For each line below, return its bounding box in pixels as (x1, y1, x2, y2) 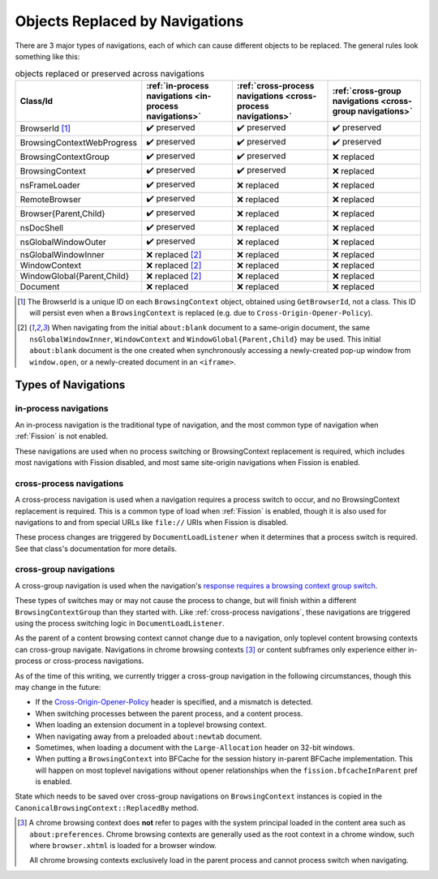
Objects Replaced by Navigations (15, 12, 244, 30)
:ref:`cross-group (332, 85, 401, 97)
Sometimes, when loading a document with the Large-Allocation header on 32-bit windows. (35, 743, 355, 752)
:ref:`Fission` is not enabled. (15, 431, 109, 442)
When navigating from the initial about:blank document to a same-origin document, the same (51, 323, 371, 333)
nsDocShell (19, 222, 64, 234)
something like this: (15, 51, 80, 61)
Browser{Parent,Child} (19, 208, 105, 219)
